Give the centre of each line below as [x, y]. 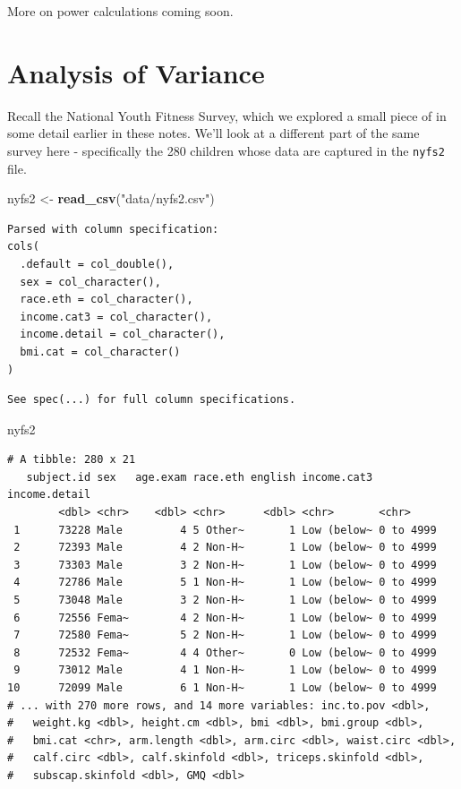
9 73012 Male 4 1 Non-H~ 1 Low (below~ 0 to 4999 [225, 670]
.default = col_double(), [97, 264]
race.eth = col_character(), [107, 300]
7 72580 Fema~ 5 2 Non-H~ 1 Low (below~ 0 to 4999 [225, 635]
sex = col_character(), [90, 282]
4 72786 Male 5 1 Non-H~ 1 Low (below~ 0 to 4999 [225, 583]
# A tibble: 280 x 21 [72, 460]
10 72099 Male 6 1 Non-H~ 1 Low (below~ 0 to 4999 [222, 688]
